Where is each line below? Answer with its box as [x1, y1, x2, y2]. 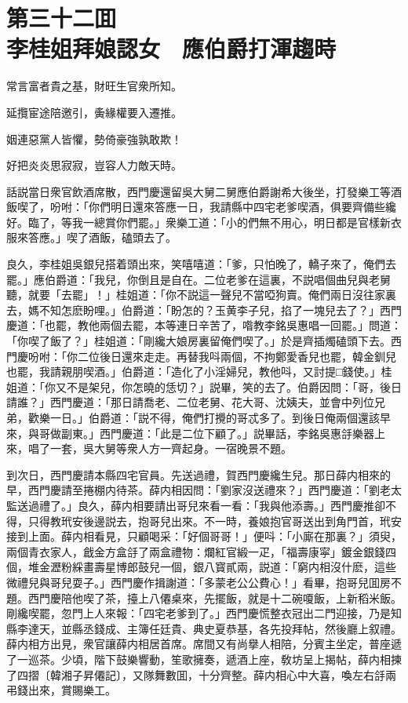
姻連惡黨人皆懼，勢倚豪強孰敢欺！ [6, 130, 182, 147]
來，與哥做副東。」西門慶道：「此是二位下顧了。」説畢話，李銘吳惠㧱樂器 [6, 424, 374, 441]
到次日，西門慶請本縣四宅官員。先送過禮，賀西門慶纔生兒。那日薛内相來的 [6, 466, 391, 483]
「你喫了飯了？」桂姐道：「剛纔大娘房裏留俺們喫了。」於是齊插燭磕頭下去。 [6, 333, 391, 349]
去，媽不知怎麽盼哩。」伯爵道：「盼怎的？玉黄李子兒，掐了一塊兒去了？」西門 [6, 301, 402, 318]
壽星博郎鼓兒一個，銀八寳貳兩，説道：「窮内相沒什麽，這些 [93, 559, 396, 575]
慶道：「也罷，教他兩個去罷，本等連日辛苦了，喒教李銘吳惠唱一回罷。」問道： [6, 317, 402, 333]
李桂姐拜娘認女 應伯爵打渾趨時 [6, 32, 337, 64]
